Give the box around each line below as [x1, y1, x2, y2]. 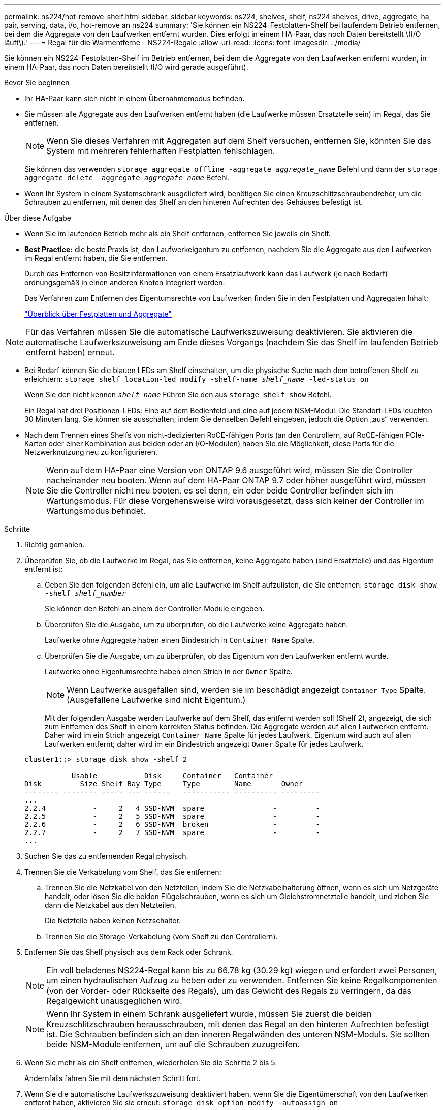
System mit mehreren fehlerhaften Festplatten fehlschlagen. [46, 146, 275, 156]
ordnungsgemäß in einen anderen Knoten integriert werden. [24, 278, 225, 287]
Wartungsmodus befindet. [46, 506, 146, 516]
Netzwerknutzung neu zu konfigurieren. [24, 448, 158, 456]
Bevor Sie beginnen [4, 78, 70, 87]
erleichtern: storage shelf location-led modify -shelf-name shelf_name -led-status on [24, 375, 369, 383]
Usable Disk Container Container [71, 772, 273, 780]
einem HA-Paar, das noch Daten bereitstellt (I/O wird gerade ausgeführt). [4, 63, 248, 71]
